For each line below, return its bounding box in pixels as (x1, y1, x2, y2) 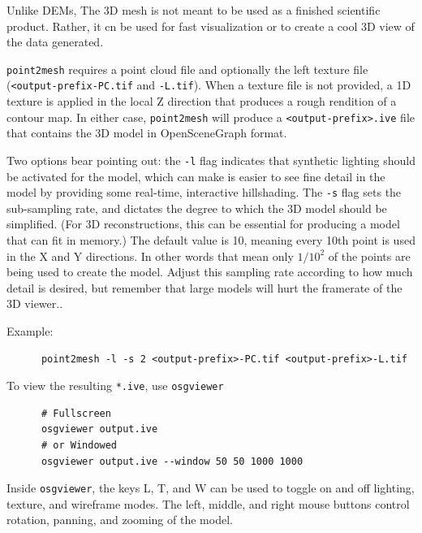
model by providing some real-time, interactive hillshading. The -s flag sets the (6, 184, 402, 201)
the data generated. (6, 33, 104, 50)
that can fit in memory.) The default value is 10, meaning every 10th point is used (6, 232, 416, 249)
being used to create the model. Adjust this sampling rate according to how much (6, 263, 413, 280)
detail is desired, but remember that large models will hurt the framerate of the (6, 279, 403, 296)
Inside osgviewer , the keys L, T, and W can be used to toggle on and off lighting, (6, 479, 415, 496)
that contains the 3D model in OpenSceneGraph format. (6, 124, 287, 141)
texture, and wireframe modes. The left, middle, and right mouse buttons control (6, 495, 410, 512)
